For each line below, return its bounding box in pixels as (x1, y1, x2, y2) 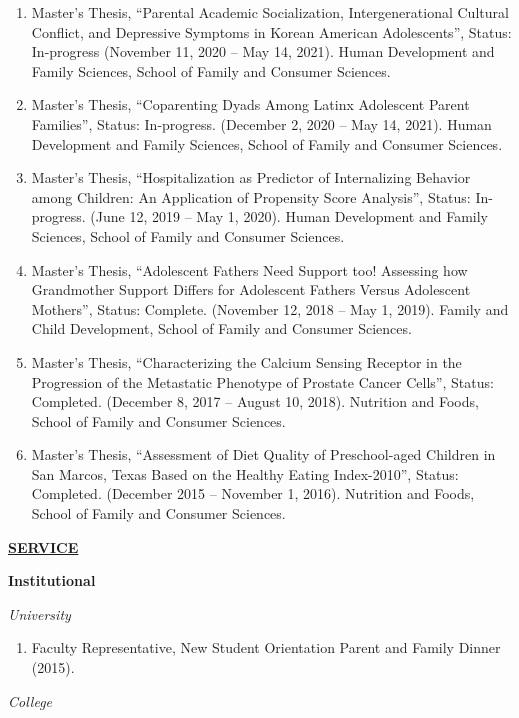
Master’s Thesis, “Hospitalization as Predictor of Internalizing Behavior (31, 167, 471, 188)
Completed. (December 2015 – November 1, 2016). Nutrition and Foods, (31, 483, 475, 504)
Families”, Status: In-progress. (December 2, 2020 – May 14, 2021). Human (31, 113, 492, 134)
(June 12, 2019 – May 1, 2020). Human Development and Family (90, 206, 488, 227)
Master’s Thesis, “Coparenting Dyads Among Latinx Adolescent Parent (31, 94, 470, 115)
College (8, 690, 53, 711)
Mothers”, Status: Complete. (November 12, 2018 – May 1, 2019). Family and (31, 298, 509, 319)
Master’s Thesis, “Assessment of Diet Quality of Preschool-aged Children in (31, 444, 496, 465)
